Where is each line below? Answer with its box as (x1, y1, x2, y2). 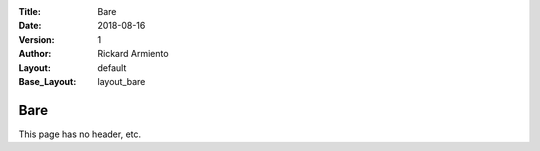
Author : (18, 48, 52, 60)
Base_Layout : (18, 75, 77, 87)
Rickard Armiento (97, 48, 169, 60)
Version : (18, 33, 55, 45)
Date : (18, 20, 42, 32)
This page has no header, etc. (18, 128, 142, 140)
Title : (18, 6, 42, 17)
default (97, 61, 127, 74)
